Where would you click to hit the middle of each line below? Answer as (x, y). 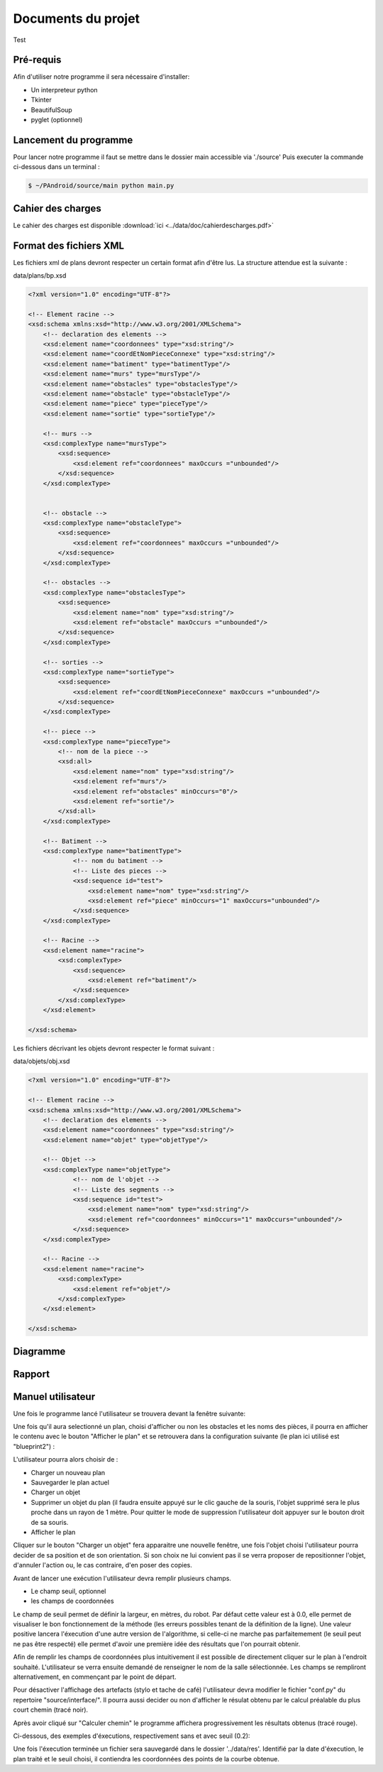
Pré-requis (37, 60)
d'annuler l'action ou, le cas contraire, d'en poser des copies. (103, 1565)
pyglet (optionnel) (57, 120)
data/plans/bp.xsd (40, 276)
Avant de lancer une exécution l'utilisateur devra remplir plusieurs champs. (122, 1578)
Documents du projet (77, 18)
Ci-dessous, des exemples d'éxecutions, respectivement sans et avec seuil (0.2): (132, 1736)
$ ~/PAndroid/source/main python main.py (101, 186)
